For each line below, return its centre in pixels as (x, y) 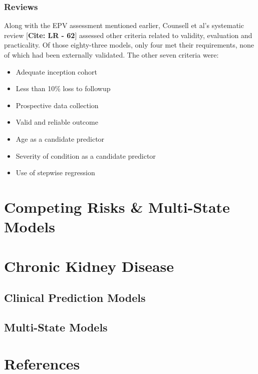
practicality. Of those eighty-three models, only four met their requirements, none (129, 45)
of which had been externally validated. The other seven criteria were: (111, 55)
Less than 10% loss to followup (63, 88)
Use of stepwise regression (55, 172)
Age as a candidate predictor (60, 138)
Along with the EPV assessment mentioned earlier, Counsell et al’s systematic (124, 25)
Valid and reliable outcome (57, 122)
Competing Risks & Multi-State (117, 207)
